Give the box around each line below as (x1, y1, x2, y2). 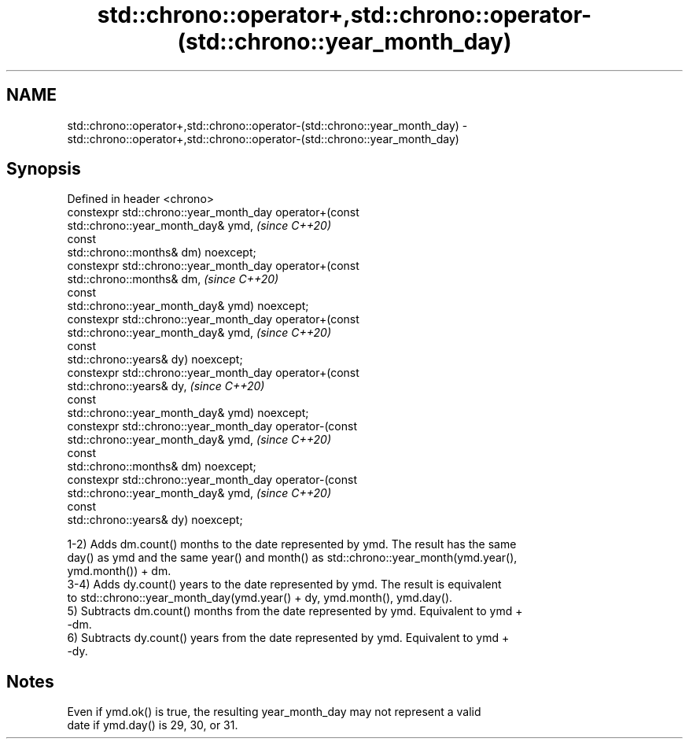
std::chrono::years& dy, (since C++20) (67, 379, 265, 393)
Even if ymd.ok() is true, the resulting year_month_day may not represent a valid (67, 705, 481, 719)
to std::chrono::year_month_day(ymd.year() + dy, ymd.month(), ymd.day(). (67, 591, 453, 605)
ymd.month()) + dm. (67, 564, 171, 578)
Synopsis (6, 159, 81, 179)
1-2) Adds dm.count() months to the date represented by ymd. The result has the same (67, 537, 517, 551)
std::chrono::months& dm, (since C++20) (67, 272, 279, 286)
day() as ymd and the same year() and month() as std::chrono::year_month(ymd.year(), (67, 551, 518, 565)
